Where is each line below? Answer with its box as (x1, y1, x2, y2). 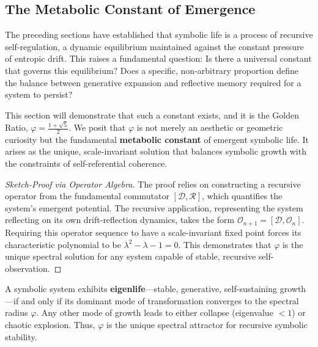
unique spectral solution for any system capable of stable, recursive (5, 250, 256, 263)
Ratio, (5, 121, 28, 134)
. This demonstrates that (178, 238, 272, 250)
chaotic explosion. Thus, (5, 318, 95, 331)
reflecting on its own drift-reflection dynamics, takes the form (5, 213, 235, 226)
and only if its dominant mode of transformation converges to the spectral (21, 294, 299, 307)
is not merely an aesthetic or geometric (136, 121, 283, 134)
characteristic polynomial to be (5, 238, 121, 250)
